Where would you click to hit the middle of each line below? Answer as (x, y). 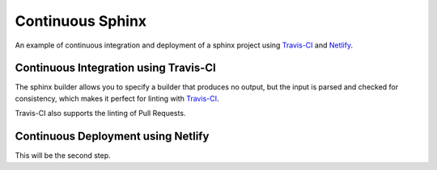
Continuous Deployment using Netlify (112, 137)
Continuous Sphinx (81, 21)
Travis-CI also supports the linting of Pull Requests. (100, 114)
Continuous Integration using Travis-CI (115, 68)
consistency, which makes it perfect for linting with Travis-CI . (117, 98)
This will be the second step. (63, 155)
